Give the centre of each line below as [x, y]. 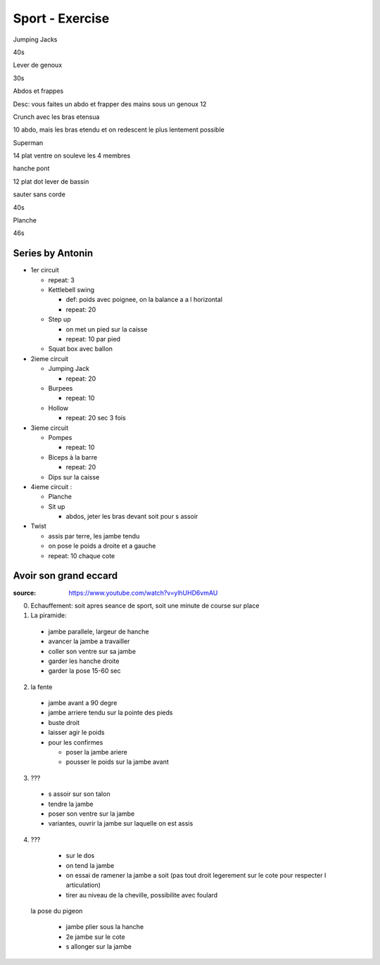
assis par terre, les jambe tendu [94, 536]
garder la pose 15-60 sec [84, 671]
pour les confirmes [76, 742]
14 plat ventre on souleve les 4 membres [72, 156]
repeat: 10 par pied [93, 339]
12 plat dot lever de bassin [51, 181]
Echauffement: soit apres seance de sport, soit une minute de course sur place [145, 605]
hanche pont [31, 168]
